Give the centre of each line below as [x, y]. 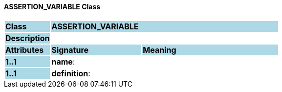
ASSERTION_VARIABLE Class [52, 7]
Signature [70, 50]
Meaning [160, 50]
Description [28, 38]
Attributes [25, 50]
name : [63, 61]
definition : [71, 73]
